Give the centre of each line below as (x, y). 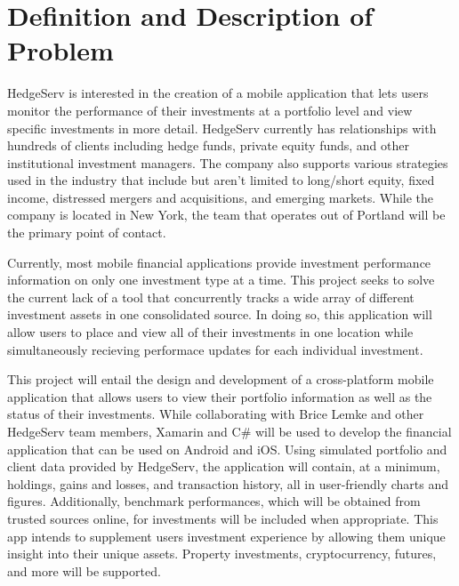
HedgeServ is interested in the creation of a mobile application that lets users (218, 93)
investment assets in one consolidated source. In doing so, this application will (220, 314)
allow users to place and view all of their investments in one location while (210, 332)
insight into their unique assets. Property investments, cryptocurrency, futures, (222, 554)
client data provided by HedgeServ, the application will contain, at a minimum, (224, 466)
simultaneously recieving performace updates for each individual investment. (215, 349)
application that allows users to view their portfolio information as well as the (220, 396)
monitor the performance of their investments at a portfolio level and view (210, 110)
